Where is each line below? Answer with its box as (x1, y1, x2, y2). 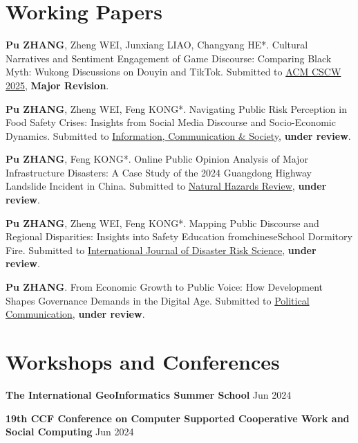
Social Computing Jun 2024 (6, 424, 134, 439)
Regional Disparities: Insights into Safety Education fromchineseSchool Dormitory (6, 229, 352, 244)
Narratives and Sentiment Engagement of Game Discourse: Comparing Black (6, 51, 332, 65)
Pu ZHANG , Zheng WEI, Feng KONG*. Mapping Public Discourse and (6, 215, 319, 230)
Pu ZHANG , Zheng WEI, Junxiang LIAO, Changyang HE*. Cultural (6, 37, 308, 52)
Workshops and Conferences (6, 347, 280, 375)
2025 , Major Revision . (6, 78, 109, 92)
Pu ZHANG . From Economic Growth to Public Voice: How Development (6, 280, 323, 294)
